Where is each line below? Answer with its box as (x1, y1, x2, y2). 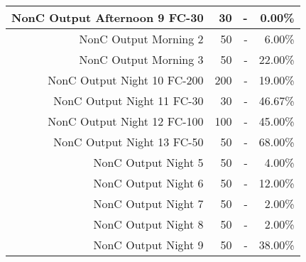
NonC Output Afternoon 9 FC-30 (11, 9, 204, 26)
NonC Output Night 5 (93, 154, 204, 170)
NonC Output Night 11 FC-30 (53, 92, 204, 109)
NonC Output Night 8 (93, 216, 204, 232)
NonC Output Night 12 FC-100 (48, 113, 204, 129)
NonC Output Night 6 (93, 175, 204, 191)
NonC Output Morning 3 (79, 51, 204, 67)
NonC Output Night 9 (93, 236, 204, 253)
